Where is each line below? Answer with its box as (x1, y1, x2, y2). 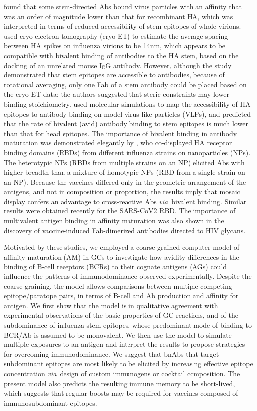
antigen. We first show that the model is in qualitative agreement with (4, 300, 218, 310)
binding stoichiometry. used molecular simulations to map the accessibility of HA (4, 98, 251, 109)
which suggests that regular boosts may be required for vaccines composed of (4, 388, 238, 398)
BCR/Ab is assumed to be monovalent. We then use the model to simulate (4, 329, 232, 340)
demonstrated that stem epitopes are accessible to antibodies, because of (4, 69, 225, 80)
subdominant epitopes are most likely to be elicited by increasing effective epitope (4, 358, 253, 369)
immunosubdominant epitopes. (4, 397, 97, 408)
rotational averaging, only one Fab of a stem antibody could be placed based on (4, 79, 247, 89)
